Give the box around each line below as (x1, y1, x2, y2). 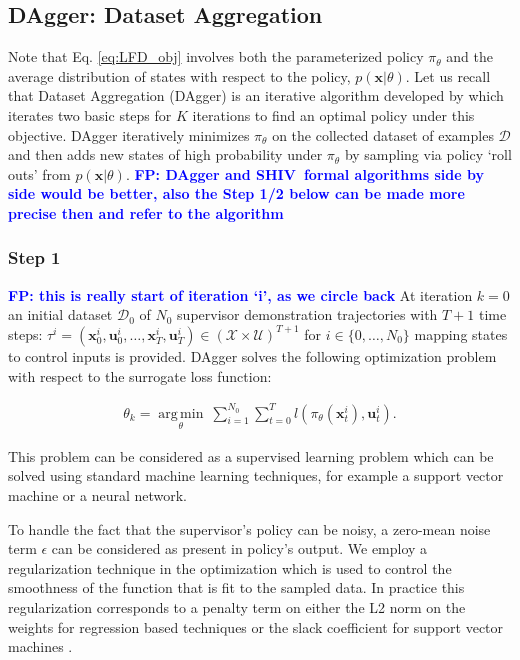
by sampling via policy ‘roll (344, 144, 512, 165)
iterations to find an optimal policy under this (192, 104, 475, 125)
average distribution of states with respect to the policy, (8, 65, 351, 86)
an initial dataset (8, 304, 113, 325)
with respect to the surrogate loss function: (8, 365, 272, 386)
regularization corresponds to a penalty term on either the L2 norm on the (8, 597, 466, 618)
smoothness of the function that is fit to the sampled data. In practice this (8, 577, 465, 598)
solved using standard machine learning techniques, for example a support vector (8, 465, 504, 486)
